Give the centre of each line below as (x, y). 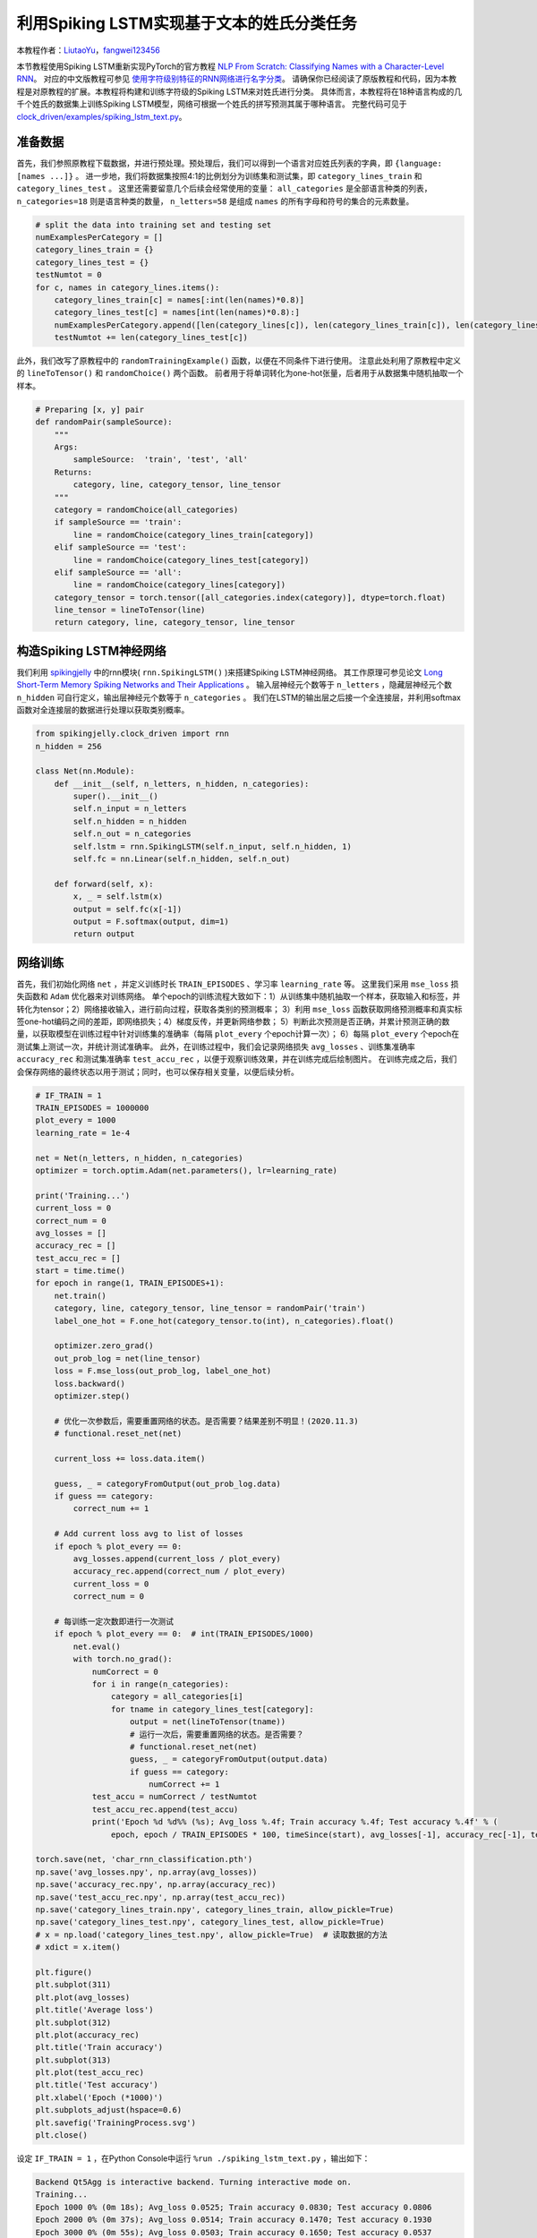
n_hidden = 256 (68, 746)
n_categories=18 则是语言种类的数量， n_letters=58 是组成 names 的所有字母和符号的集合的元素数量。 (215, 201)
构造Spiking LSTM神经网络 (91, 650)
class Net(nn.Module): (85, 771)
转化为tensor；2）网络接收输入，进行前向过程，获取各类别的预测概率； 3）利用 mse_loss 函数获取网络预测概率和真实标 (239, 1009)
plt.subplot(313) (73, 2060)
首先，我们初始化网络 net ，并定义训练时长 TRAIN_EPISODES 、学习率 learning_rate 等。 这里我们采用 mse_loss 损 (238, 984)
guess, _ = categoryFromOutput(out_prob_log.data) (167, 1483)
